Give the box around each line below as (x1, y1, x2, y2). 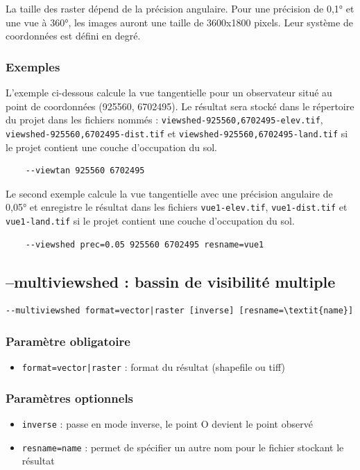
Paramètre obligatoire (6, 332, 130, 349)
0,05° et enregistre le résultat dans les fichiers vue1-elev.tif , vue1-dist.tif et (6, 200, 348, 214)
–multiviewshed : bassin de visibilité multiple (6, 270, 336, 292)
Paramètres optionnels (6, 389, 134, 406)
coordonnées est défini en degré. (6, 28, 141, 43)
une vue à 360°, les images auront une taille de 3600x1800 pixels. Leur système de (6, 15, 353, 29)
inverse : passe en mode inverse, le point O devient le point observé (22, 417, 313, 431)
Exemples (6, 58, 60, 75)
